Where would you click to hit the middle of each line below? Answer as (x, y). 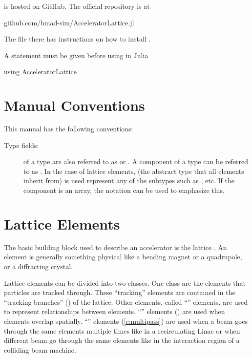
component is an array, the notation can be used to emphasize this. (124, 190)
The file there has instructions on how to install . (77, 39)
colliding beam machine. (40, 349)
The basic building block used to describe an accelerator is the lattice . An (115, 247)
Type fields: (21, 145)
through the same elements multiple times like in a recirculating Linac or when (122, 330)
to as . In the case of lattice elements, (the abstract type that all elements (134, 171)
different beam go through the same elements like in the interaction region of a (122, 340)
